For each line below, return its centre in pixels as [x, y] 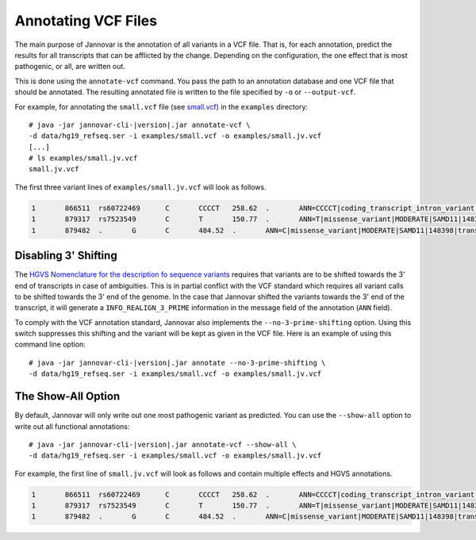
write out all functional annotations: [72, 426]
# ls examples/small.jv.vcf [83, 158]
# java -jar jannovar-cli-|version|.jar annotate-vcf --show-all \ [163, 444]
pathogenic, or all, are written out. [70, 67]
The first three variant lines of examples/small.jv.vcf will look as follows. [140, 187]
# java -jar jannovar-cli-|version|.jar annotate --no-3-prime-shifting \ [177, 362]
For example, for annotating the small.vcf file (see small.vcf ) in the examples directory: [161, 106]
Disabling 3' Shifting [66, 256]
